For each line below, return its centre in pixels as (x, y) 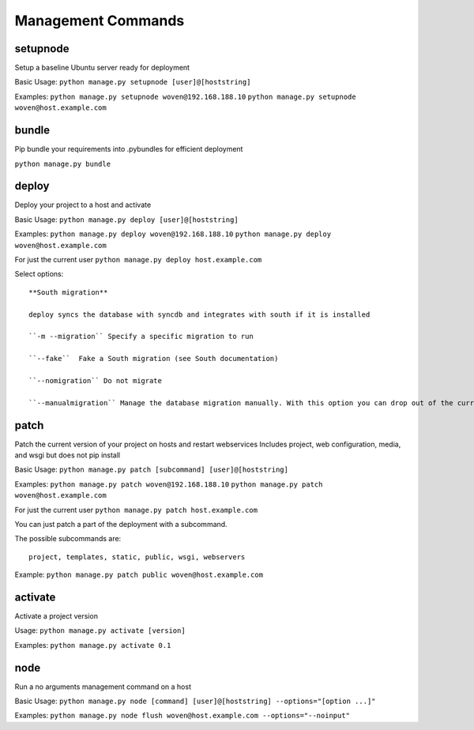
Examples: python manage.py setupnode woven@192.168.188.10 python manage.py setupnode (185, 96)
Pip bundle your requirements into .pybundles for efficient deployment (129, 149)
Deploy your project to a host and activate (83, 205)
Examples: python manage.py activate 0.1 (93, 645)
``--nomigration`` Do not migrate (95, 380)
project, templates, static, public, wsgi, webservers (137, 557)
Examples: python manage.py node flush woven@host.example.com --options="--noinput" (182, 716)
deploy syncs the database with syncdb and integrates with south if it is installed (199, 314)
